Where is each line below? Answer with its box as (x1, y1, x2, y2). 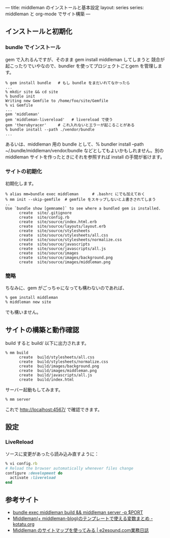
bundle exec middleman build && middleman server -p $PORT (12, 509, 143, 515)
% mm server (5, 397, 31, 402)
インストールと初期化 (5, 27, 72, 36)
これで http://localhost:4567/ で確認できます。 (5, 407, 103, 413)
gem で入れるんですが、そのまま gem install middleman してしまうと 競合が (5, 56, 165, 62)
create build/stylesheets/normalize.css (18, 359, 109, 364)
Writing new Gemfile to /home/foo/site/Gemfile (5, 98, 109, 103)
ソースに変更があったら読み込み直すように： (5, 451, 100, 457)
